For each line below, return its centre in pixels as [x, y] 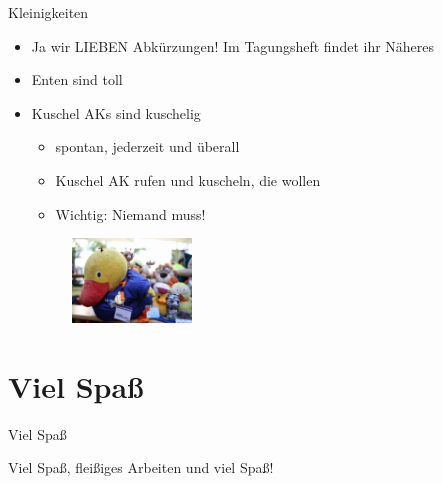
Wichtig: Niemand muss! [130, 213]
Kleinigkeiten [48, 12]
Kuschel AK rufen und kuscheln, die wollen [188, 179]
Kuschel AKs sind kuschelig [116, 112]
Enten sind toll [77, 79]
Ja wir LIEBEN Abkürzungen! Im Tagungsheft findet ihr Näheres [233, 45]
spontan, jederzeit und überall [147, 146]
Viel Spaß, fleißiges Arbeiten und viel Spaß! [141, 467]
